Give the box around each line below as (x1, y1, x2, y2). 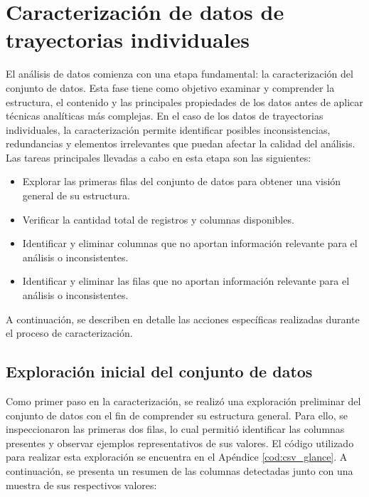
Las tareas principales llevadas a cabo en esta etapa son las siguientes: (6, 150, 311, 164)
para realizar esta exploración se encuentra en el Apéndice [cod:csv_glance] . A (6, 449, 348, 464)
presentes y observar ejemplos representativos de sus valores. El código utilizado (6, 435, 354, 450)
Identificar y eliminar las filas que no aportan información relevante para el (22, 273, 350, 288)
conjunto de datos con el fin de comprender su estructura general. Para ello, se (6, 407, 348, 422)
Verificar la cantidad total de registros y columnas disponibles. (22, 211, 294, 226)
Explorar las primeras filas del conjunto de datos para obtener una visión (22, 174, 341, 189)
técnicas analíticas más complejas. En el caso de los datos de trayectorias (6, 108, 323, 123)
